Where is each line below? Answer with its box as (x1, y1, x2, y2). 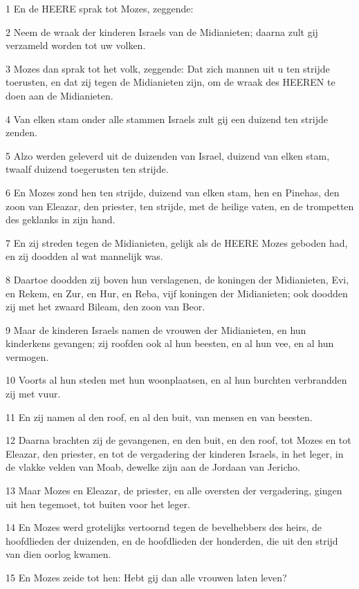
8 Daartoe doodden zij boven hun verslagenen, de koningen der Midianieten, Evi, (6, 272, 349, 286)
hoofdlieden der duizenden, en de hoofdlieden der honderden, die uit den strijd (6, 533, 338, 548)
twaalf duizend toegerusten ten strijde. (6, 162, 169, 176)
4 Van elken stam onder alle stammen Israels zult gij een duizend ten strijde (6, 111, 328, 126)
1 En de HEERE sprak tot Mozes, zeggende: (6, 1, 194, 15)
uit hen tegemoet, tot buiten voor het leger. (6, 496, 190, 511)
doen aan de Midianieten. (6, 88, 113, 102)
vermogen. (6, 349, 49, 364)
